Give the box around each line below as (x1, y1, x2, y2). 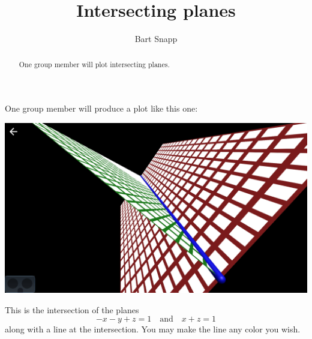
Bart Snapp (134, 32, 178, 45)
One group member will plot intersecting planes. (19, 59, 170, 69)
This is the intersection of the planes (5, 303, 139, 316)
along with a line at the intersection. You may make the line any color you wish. (5, 323, 301, 335)
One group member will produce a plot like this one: (5, 102, 198, 115)
